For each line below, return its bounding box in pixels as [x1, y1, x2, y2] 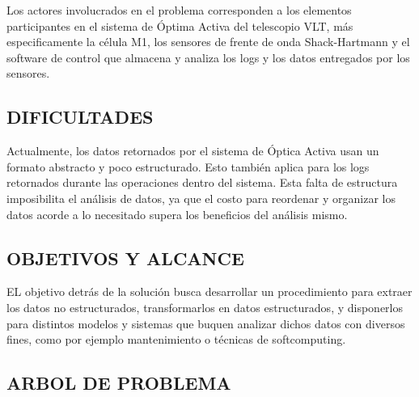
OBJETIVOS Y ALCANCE [6, 245, 244, 270]
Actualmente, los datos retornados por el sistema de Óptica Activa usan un [6, 142, 379, 159]
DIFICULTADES [6, 104, 154, 129]
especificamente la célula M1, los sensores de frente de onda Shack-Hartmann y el [6, 33, 410, 50]
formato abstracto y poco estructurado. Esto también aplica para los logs [6, 158, 370, 175]
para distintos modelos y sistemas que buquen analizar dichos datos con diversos [6, 315, 405, 332]
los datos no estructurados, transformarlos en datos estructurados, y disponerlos [6, 298, 404, 315]
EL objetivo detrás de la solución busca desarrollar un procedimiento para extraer [6, 283, 413, 300]
